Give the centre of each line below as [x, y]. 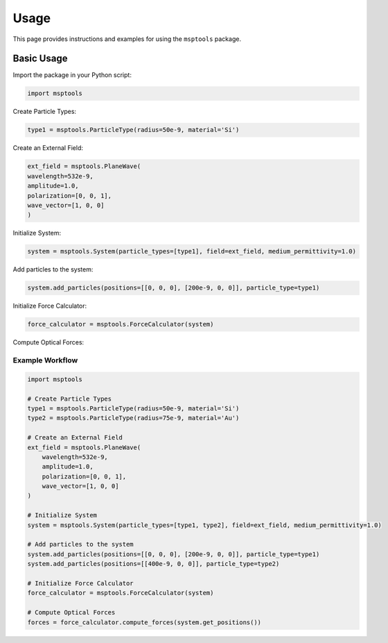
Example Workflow [45, 360]
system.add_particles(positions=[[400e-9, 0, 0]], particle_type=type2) [153, 564]
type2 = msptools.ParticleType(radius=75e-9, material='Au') [133, 418]
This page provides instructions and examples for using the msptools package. [127, 39]
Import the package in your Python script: [72, 75]
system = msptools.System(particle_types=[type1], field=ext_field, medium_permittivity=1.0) [192, 251]
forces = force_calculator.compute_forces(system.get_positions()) [144, 622]
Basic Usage [40, 59]
